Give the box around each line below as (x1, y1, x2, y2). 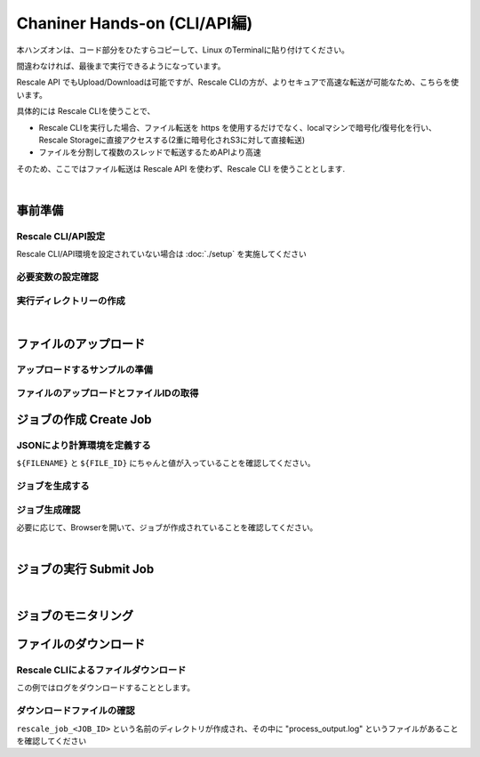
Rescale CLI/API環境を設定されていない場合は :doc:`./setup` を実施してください (16, 249, 307, 260)
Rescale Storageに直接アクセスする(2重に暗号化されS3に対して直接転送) (38, 134, 306, 145)
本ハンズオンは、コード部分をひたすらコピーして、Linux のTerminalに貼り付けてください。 (16, 44, 350, 55)
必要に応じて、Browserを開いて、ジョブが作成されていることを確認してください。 (16, 521, 318, 533)
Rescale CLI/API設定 (16, 230, 106, 242)
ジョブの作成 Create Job (16, 412, 152, 427)
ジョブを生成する (16, 479, 90, 492)
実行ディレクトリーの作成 (16, 294, 126, 307)
